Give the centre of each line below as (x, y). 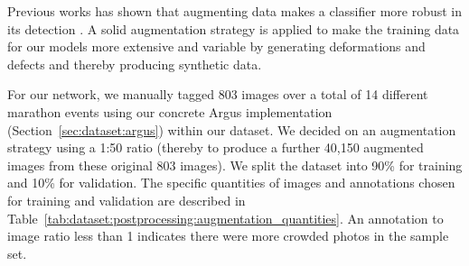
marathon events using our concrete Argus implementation (170, 111)
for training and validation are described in (127, 200)
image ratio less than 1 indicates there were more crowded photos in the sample (228, 236)
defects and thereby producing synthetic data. (135, 64)
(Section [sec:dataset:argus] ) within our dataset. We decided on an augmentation (232, 129)
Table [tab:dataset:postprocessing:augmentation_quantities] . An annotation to (225, 218)
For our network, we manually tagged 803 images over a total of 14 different (218, 94)
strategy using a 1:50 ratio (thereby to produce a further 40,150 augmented (216, 147)
